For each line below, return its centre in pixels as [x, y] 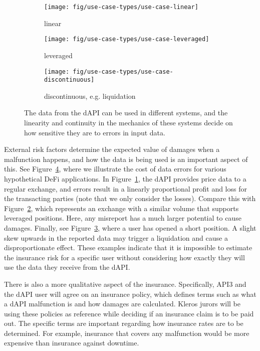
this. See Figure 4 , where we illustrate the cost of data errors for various [115, 169]
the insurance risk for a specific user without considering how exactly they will [124, 257]
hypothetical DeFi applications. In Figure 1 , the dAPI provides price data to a [125, 178]
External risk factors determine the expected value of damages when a [112, 149]
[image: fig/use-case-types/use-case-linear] [121, 7]
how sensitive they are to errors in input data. [95, 132]
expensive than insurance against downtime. [72, 343]
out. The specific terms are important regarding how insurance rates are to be [124, 323]
